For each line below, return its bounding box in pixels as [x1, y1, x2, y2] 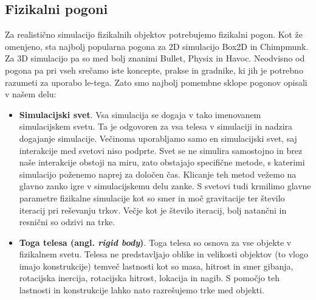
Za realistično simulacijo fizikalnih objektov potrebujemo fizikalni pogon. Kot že [5, 28, 303, 41]
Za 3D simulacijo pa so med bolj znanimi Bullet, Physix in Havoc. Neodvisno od [5, 52, 305, 65]
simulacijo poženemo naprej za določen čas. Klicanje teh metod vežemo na [19, 167, 297, 180]
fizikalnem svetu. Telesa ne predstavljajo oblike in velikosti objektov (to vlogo [19, 248, 308, 260]
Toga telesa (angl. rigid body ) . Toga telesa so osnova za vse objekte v [19, 235, 292, 248]
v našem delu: [5, 88, 57, 100]
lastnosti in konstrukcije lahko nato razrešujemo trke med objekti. [19, 284, 264, 296]
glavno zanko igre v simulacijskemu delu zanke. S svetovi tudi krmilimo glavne [19, 180, 311, 192]
